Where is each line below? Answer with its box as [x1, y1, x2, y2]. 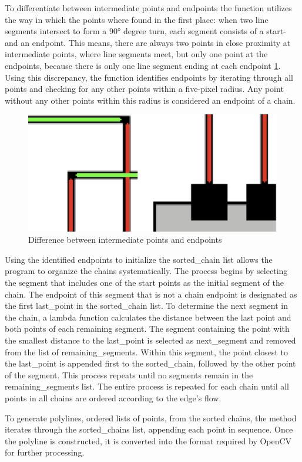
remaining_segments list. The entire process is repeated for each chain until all [5, 380, 290, 392]
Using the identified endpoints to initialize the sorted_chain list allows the [5, 253, 273, 265]
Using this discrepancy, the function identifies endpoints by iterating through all [5, 71, 293, 83]
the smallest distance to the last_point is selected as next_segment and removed [5, 334, 296, 346]
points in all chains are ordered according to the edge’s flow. [5, 391, 222, 404]
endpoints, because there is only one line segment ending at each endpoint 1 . [5, 59, 281, 71]
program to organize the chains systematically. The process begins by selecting [5, 265, 288, 277]
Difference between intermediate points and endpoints [28, 233, 222, 246]
